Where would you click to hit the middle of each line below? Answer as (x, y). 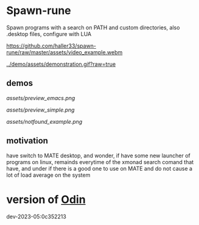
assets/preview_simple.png (40, 110)
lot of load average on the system (48, 175)
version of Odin (46, 199)
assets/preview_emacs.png (41, 98)
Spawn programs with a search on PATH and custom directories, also (93, 27)
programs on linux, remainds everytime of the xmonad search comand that (100, 162)
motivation (27, 141)
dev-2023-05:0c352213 (37, 216)
